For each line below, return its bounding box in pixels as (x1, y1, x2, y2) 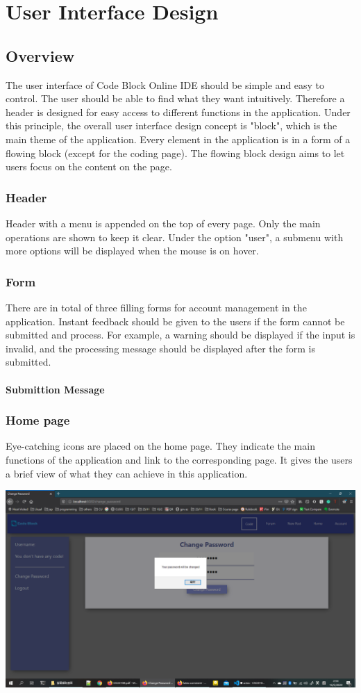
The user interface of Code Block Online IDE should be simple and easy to (6, 77, 325, 92)
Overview (6, 44, 75, 66)
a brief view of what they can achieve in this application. (6, 466, 248, 480)
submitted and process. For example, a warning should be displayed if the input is (6, 327, 355, 342)
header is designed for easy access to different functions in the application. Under (6, 104, 351, 119)
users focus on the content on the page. (6, 159, 172, 174)
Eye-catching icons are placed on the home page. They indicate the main (6, 439, 315, 453)
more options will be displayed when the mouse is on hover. (6, 243, 259, 258)
